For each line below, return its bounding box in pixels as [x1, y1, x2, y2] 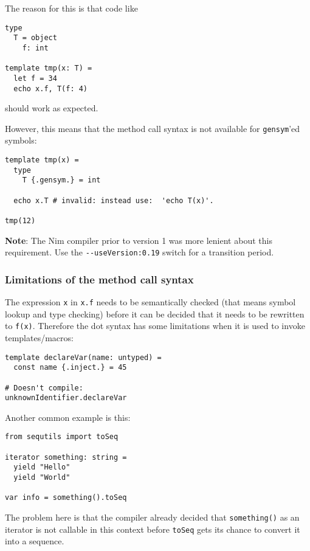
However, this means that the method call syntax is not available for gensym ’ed [5, 122, 300, 134]
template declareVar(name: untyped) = [5, 353, 162, 362]
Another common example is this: [5, 411, 131, 423]
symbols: [5, 134, 37, 147]
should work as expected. [5, 102, 98, 114]
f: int [22, 43, 49, 52]
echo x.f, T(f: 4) [13, 84, 88, 93]
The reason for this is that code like [5, 2, 138, 14]
